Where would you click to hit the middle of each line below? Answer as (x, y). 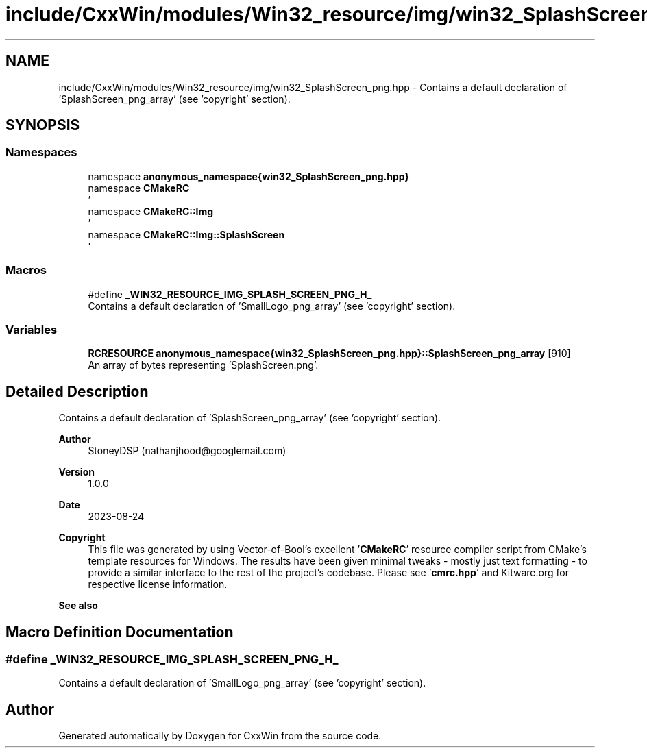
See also (78, 606)
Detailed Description (77, 391)
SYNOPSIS (43, 125)
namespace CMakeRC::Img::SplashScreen (186, 234)
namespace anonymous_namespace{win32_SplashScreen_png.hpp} (248, 176)
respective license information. (158, 584)
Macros (26, 270)
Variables (32, 329)
